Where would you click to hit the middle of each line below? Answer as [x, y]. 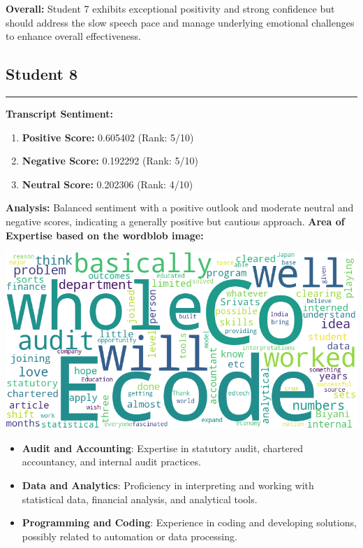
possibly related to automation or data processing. [129, 536]
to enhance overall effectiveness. [73, 36]
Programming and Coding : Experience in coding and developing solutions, [189, 522]
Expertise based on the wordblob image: [105, 235]
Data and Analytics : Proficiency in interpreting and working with [168, 485]
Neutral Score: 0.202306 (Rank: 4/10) [108, 184]
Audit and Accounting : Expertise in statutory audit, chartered [163, 448]
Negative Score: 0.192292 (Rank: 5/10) [110, 161]
